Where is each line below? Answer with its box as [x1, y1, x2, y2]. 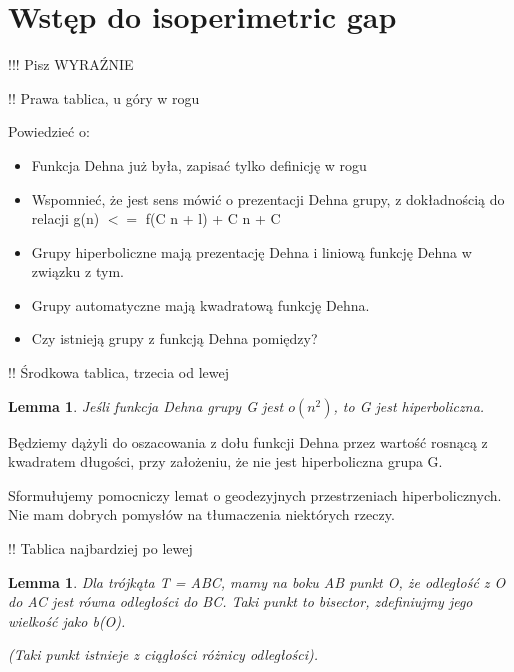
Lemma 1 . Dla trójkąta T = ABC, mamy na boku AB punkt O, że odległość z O [8, 571, 506, 592]
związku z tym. [31, 261, 124, 282]
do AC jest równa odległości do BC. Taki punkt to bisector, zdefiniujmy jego [8, 591, 473, 612]
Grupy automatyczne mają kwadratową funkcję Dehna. [31, 294, 370, 315]
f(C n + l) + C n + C [145, 208, 281, 229]
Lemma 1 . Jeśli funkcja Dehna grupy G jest [8, 395, 284, 416]
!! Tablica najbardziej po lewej [8, 538, 193, 559]
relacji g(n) [31, 208, 100, 229]
